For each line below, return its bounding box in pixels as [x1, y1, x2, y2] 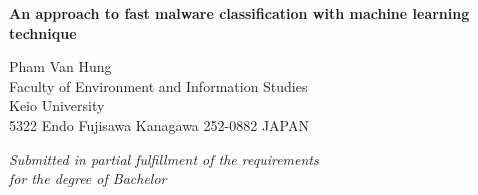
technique [9, 22, 77, 43]
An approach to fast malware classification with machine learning [9, 3, 470, 23]
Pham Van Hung [9, 56, 112, 77]
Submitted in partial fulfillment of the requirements [9, 148, 319, 169]
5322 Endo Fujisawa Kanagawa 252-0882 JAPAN [9, 114, 309, 135]
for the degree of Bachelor [9, 168, 167, 189]
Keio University [9, 95, 105, 116]
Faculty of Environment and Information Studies [9, 75, 308, 96]
